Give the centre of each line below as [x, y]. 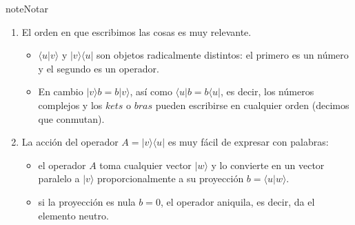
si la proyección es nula [87, 201]
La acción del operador [70, 142]
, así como [151, 91]
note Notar [27, 8]
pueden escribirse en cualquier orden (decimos [252, 105]
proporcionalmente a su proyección [171, 178]
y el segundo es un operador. [99, 68]
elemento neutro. [73, 215]
